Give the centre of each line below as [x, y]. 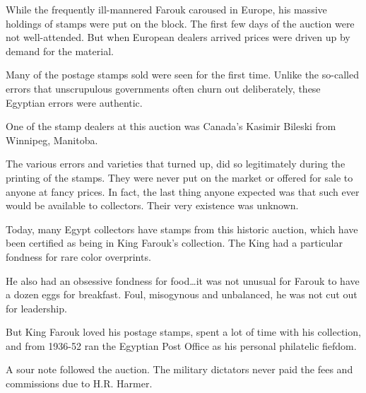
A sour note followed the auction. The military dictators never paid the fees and [179, 369]
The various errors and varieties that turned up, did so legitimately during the [176, 164]
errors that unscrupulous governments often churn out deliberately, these [163, 88]
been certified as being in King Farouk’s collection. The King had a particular [174, 243]
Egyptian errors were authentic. [74, 102]
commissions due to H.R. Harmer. [79, 383]
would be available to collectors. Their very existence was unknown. [152, 205]
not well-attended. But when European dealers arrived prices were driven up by [178, 37]
